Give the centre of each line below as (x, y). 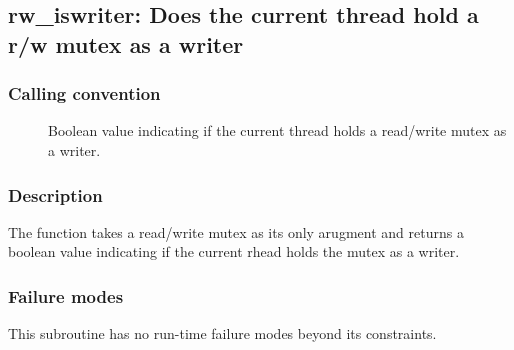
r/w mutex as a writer (126, 43)
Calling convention (84, 93)
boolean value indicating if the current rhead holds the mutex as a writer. (234, 251)
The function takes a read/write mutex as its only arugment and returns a (236, 231)
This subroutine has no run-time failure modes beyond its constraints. (222, 333)
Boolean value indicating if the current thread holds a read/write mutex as (277, 130)
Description (55, 194)
